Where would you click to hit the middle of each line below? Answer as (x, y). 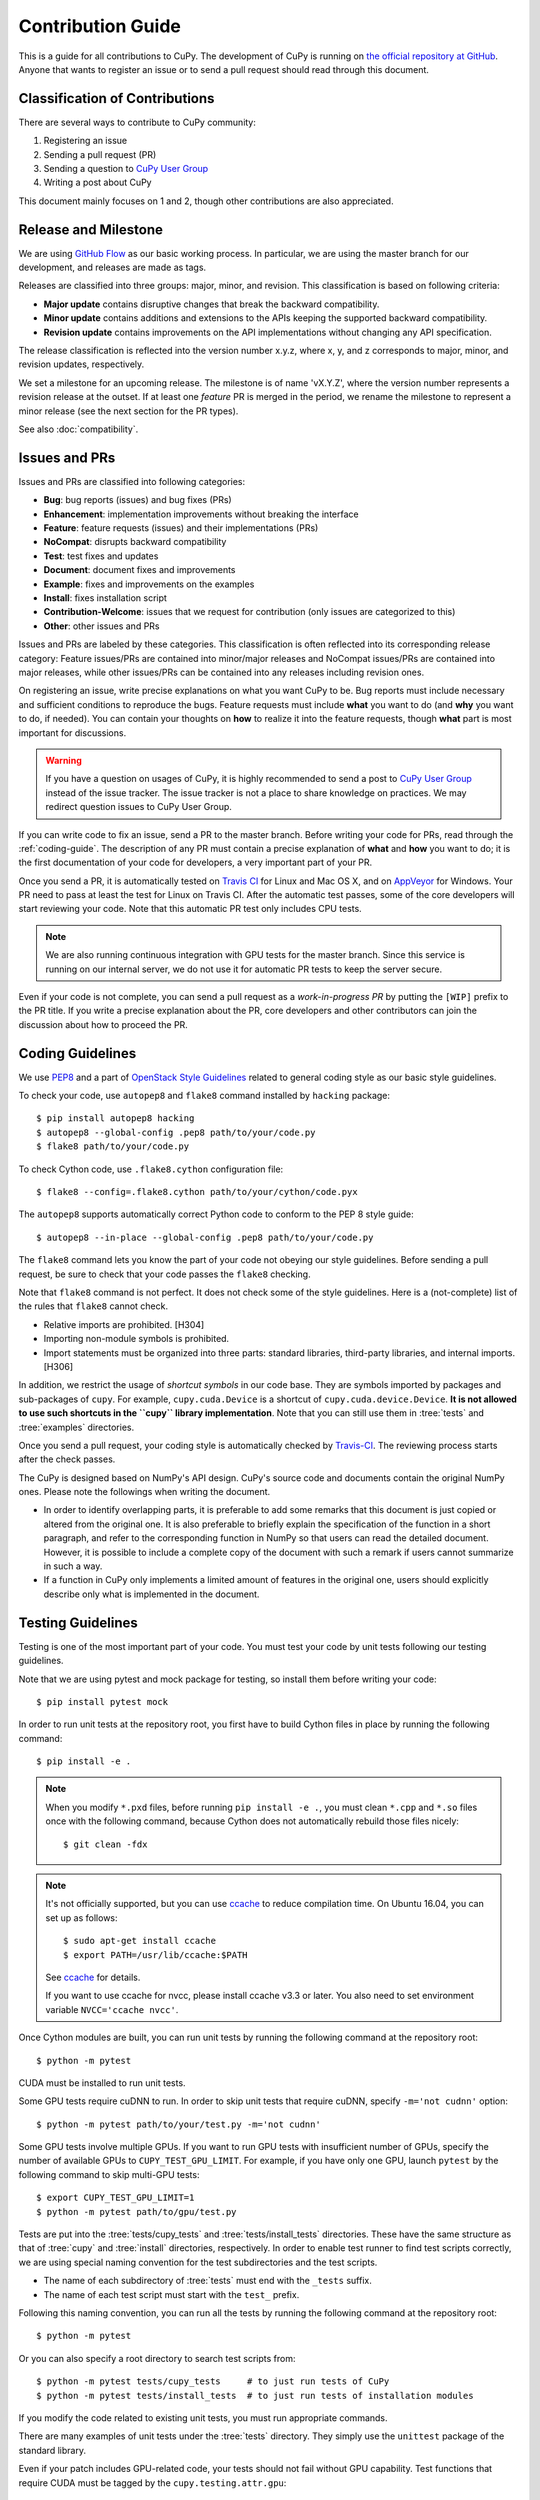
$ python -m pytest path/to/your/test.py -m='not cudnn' (179, 2124)
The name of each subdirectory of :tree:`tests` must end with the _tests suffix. (207, 2281)
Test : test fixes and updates (101, 556)
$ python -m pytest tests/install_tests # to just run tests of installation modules (255, 2395)
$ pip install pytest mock (102, 1701)
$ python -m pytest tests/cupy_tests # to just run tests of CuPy (213, 2381)
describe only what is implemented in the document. (151, 1594)
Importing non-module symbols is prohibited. (136, 1339)
